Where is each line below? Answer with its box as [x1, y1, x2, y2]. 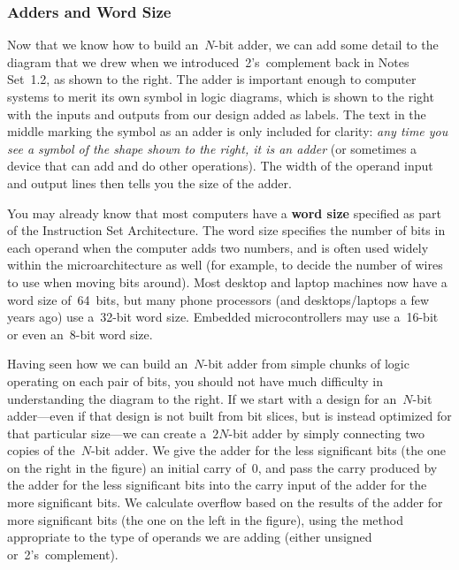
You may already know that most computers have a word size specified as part [7, 203, 442, 222]
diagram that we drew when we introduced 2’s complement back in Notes [7, 52, 409, 71]
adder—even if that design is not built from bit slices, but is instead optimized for [7, 407, 452, 425]
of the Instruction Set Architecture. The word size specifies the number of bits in [7, 221, 446, 239]
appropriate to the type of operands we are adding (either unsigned [7, 528, 372, 546]
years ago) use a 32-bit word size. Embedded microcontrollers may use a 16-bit [7, 308, 439, 326]
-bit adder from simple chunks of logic [203, 354, 409, 373]
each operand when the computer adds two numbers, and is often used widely [7, 238, 429, 256]
